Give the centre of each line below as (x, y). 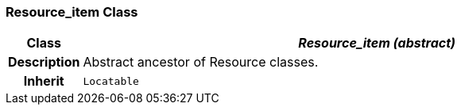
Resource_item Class (72, 12)
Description (44, 62)
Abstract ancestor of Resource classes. (201, 62)
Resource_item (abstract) (377, 43)
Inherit (44, 81)
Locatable (111, 81)
